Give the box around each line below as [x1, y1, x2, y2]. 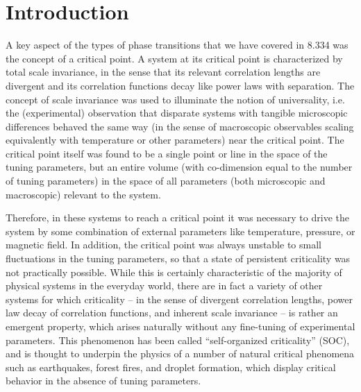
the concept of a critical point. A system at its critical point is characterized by [6, 51, 343, 65]
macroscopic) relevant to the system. [6, 187, 161, 201]
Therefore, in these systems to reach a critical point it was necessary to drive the [6, 210, 349, 225]
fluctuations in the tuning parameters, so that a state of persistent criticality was [6, 251, 351, 266]
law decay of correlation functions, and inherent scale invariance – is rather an [6, 305, 338, 320]
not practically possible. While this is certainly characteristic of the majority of [6, 264, 342, 279]
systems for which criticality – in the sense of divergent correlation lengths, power [6, 291, 353, 306]
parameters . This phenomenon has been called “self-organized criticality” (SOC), [6, 332, 350, 347]
